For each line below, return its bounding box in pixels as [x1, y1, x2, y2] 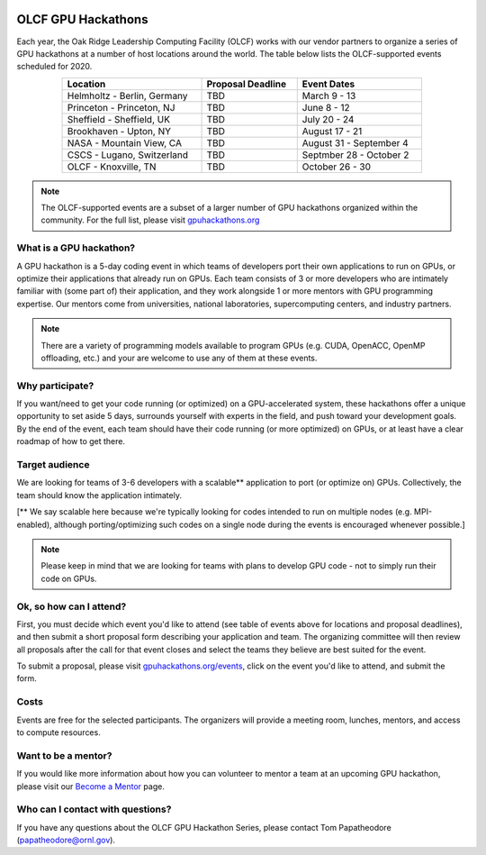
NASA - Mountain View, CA [67, 136, 182, 149]
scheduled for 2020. [16, 61, 93, 72]
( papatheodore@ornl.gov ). [16, 834, 116, 846]
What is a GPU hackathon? [16, 241, 135, 254]
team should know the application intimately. [16, 489, 182, 500]
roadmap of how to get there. [16, 436, 126, 447]
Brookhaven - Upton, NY [67, 124, 171, 137]
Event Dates [301, 77, 355, 90]
